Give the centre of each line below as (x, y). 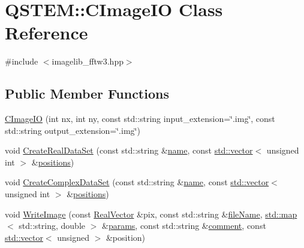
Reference (46, 33)
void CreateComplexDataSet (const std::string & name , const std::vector (137, 182)
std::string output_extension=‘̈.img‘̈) (73, 130)
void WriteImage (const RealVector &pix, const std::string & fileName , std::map (151, 214)
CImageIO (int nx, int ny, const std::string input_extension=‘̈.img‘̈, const (140, 119)
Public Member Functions (87, 94)
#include (22, 61)
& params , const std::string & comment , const (184, 226)
